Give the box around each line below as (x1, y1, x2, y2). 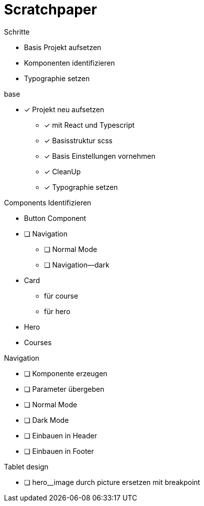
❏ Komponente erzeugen (24, 369, 107, 378)
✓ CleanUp (44, 167, 81, 176)
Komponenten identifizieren (24, 58, 115, 67)
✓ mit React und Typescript (44, 120, 135, 129)
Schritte (4, 27, 30, 36)
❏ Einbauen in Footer (24, 446, 94, 455)
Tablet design (4, 462, 48, 471)
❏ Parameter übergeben (24, 384, 104, 393)
